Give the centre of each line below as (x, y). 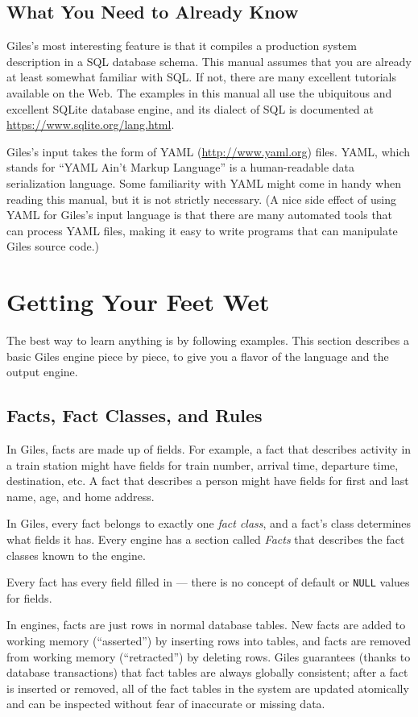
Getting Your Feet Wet (138, 302)
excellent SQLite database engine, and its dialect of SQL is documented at (190, 108)
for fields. (29, 597)
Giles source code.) (53, 246)
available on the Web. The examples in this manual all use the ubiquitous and (199, 92)
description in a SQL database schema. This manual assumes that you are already (209, 61)
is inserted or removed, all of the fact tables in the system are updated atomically (208, 688)
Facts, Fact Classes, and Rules (135, 415)
